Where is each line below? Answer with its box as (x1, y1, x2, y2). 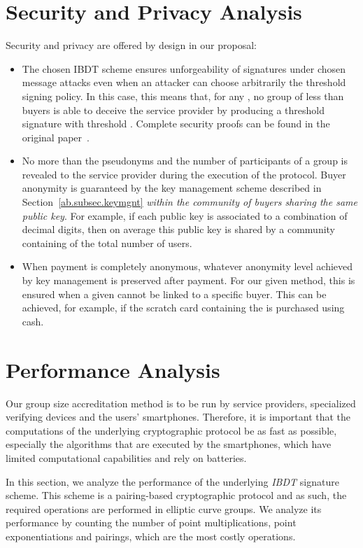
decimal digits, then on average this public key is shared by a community (22, 222, 335, 237)
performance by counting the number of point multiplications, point (6, 515, 297, 530)
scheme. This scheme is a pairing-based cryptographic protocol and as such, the (6, 488, 347, 503)
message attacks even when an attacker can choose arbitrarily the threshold (22, 75, 346, 90)
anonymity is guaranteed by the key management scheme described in (22, 181, 322, 195)
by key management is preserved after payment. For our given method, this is (22, 273, 355, 288)
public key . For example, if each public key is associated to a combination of (22, 208, 348, 223)
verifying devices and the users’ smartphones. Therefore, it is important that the (6, 409, 351, 424)
